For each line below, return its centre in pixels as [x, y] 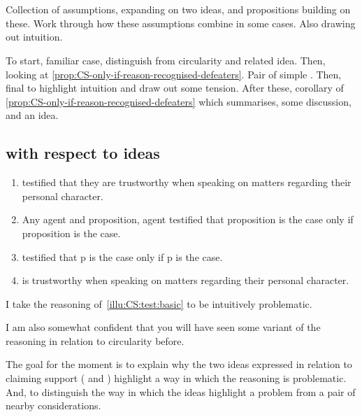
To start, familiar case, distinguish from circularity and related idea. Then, [166, 60]
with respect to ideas [83, 153]
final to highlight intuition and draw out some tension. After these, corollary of [175, 88]
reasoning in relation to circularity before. [95, 340]
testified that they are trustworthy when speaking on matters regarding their [187, 182]
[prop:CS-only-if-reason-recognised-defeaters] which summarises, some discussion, [179, 101]
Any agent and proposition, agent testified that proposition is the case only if [188, 219]
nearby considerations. [53, 405]
